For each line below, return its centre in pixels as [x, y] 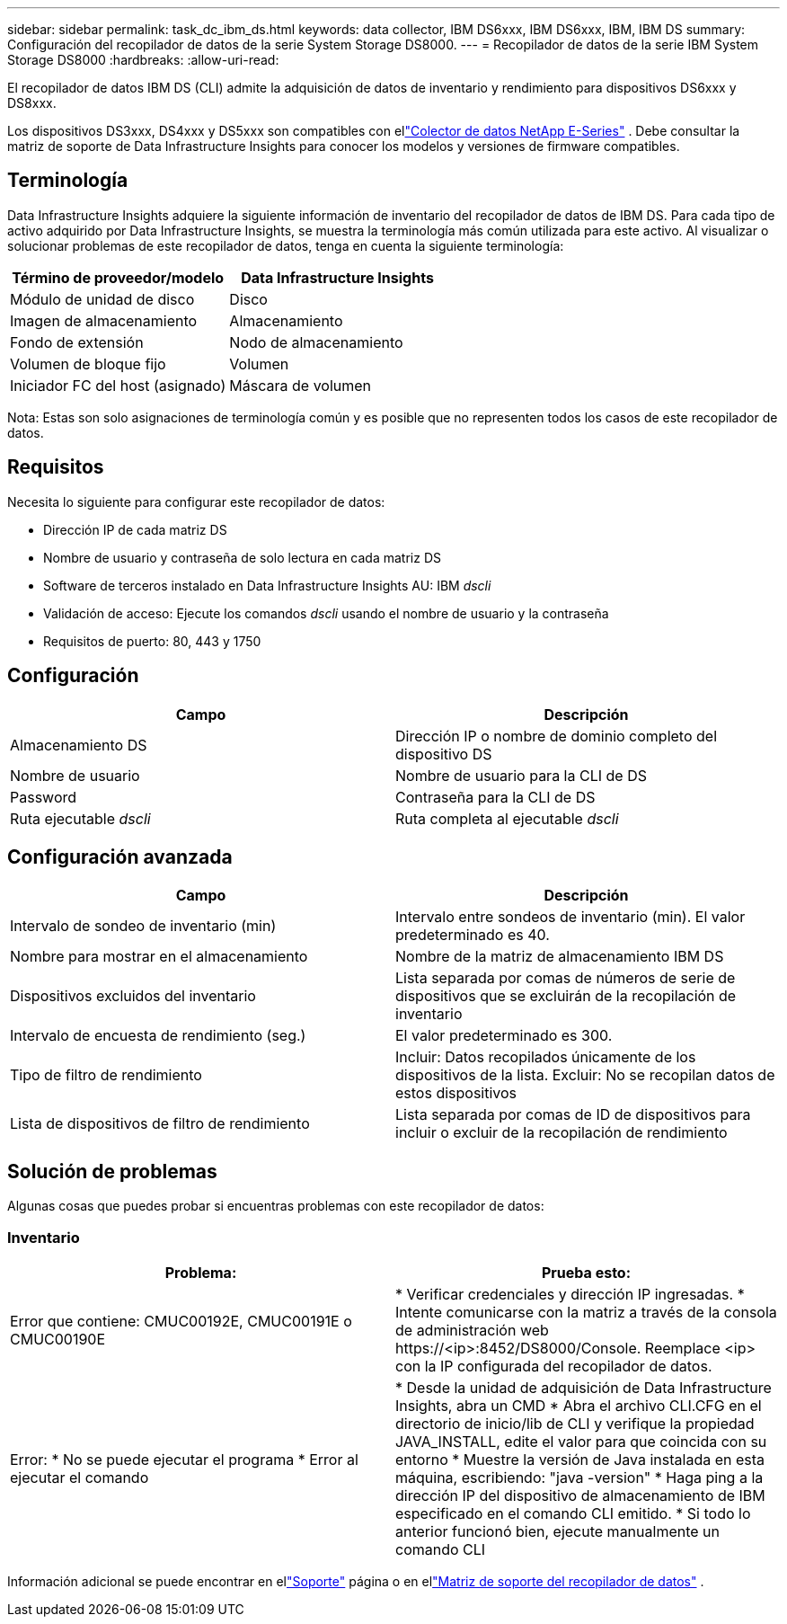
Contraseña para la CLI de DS [495, 797]
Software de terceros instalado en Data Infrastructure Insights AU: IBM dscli [267, 585]
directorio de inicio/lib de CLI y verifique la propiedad [575, 1423]
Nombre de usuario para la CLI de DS [521, 775]
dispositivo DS [444, 754]
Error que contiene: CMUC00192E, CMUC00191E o [181, 1321]
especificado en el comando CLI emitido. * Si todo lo [573, 1513]
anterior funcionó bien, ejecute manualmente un [557, 1531]
